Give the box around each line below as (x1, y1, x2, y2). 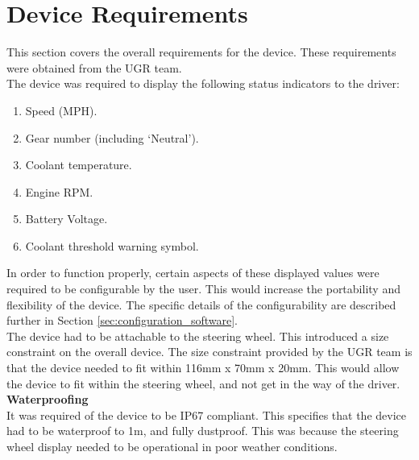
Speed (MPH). (25, 102, 97, 118)
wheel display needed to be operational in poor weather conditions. (6, 438, 338, 454)
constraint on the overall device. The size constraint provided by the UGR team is (6, 343, 413, 360)
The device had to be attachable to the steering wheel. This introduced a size (6, 327, 389, 344)
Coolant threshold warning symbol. (25, 237, 199, 254)
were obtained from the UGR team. (6, 59, 182, 76)
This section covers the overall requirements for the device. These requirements (6, 44, 396, 60)
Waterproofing (6, 391, 89, 408)
